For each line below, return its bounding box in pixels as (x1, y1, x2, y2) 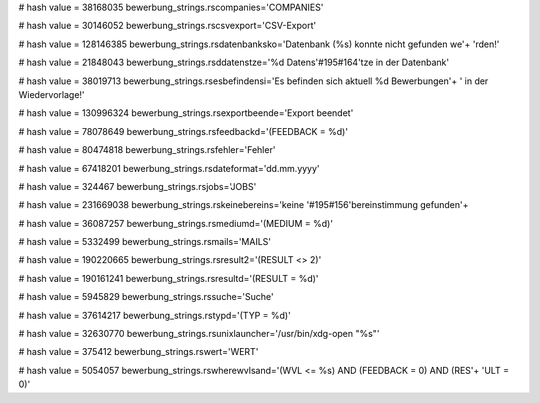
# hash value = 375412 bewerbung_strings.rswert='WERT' (18, 346, 259, 358)
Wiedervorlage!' (18, 88, 85, 100)
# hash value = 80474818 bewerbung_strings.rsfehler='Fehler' (18, 144, 276, 156)
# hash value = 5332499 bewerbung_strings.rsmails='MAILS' (18, 236, 272, 248)
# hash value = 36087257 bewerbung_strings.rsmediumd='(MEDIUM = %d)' (18, 217, 334, 229)
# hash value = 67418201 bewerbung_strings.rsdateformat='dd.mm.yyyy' (18, 162, 320, 174)
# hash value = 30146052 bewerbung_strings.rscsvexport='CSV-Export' (18, 20, 317, 32)
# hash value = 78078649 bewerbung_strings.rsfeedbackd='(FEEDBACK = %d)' (18, 125, 349, 137)
